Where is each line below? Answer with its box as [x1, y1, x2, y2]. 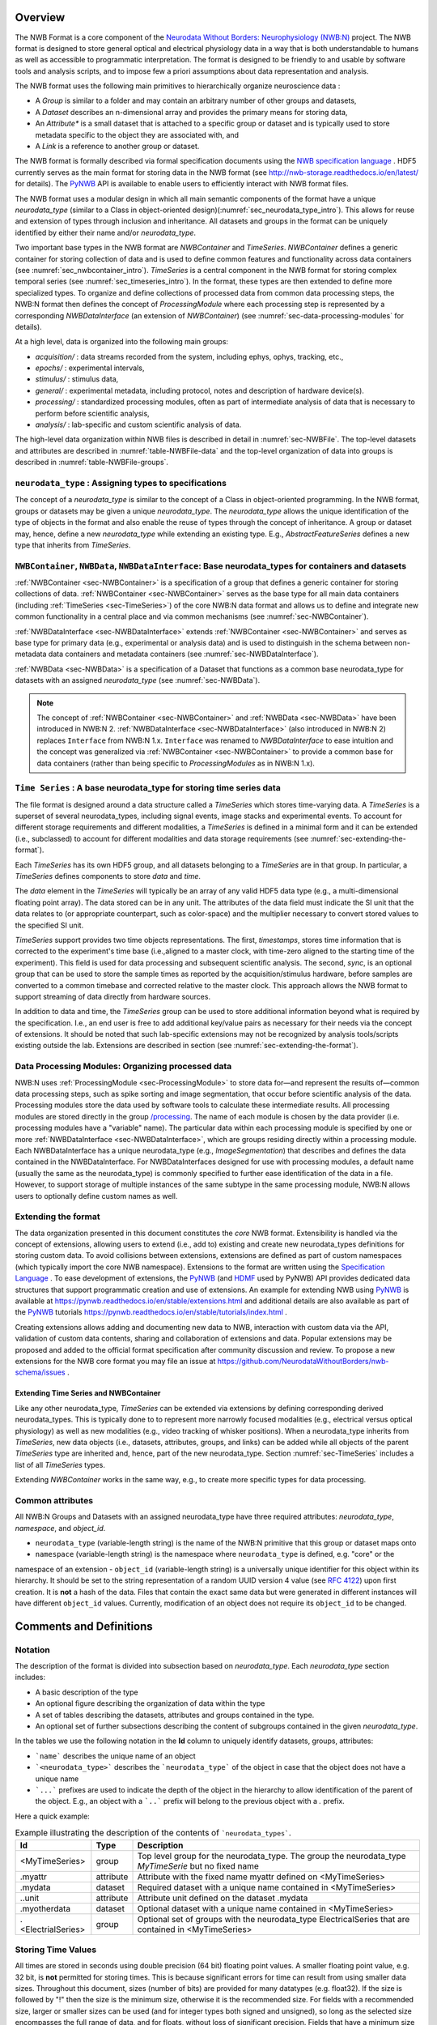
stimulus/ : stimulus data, [35, 374, 119, 384]
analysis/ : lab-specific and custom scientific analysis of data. [35, 420, 242, 429]
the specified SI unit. [15, 920, 84, 930]
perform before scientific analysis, [35, 408, 150, 418]
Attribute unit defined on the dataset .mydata [137, 1892, 308, 1904]
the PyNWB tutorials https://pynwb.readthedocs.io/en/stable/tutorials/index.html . [15, 1307, 287, 1317]
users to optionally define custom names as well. [15, 1191, 178, 1200]
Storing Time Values [15, 1944, 97, 1955]
